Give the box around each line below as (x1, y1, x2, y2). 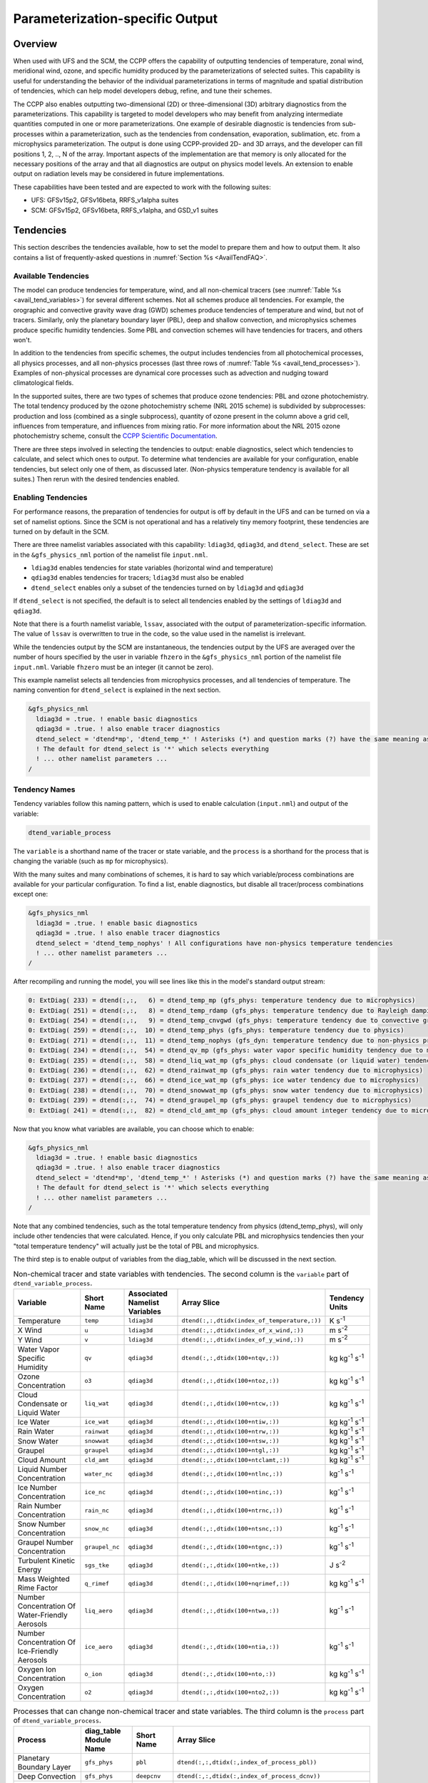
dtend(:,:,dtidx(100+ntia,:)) (181, 1642, 280, 1650)
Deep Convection (17, 1771, 76, 1781)
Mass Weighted (17, 1574, 71, 1584)
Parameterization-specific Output (13, 11, 218, 26)
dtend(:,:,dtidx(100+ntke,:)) (181, 1561, 280, 1569)
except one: (13, 890, 49, 899)
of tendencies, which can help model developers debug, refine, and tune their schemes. (13, 86, 272, 96)
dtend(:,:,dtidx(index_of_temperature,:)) (181, 1317, 322, 1324)
